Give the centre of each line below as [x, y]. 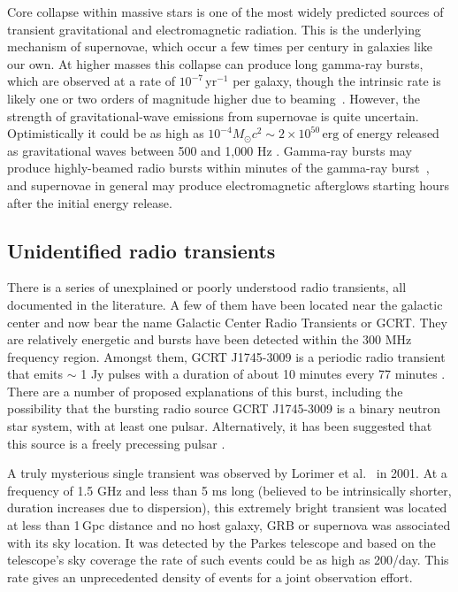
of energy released [391, 133]
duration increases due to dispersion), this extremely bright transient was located [227, 507]
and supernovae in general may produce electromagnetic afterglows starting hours [228, 185]
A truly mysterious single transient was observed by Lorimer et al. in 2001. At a [227, 473]
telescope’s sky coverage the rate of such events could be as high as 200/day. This [228, 560]
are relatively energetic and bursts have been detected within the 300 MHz [210, 339]
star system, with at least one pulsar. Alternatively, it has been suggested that [220, 426]
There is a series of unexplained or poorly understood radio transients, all [207, 287]
